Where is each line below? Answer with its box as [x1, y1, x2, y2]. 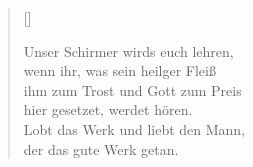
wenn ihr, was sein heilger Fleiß [23, 60, 216, 81]
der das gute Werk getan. [23, 138, 179, 159]
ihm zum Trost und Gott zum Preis [23, 79, 242, 100]
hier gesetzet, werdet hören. [23, 99, 193, 120]
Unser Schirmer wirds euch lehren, [23, 40, 234, 61]
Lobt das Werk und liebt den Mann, [23, 118, 246, 139]
